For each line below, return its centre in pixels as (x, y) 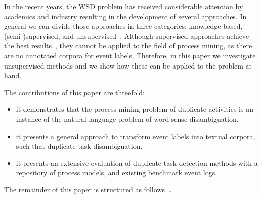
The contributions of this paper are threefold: (75, 92)
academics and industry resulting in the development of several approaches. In (125, 16)
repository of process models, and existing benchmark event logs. (117, 173)
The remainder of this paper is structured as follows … (88, 189)
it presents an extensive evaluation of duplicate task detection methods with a (137, 162)
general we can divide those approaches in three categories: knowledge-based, (123, 26)
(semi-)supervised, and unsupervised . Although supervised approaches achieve (127, 36)
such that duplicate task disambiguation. (79, 146)
